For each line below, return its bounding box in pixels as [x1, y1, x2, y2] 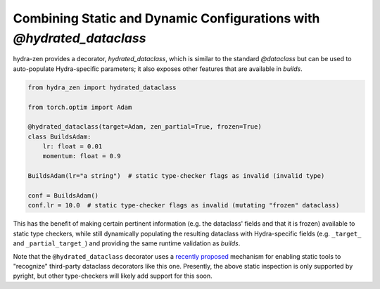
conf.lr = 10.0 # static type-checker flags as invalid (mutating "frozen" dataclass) [27, 201, 340, 210]
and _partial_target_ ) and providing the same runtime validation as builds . [13, 239, 241, 248]
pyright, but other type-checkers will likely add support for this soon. [13, 271, 213, 281]
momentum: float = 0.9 [42, 152, 121, 160]
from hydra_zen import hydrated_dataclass [27, 83, 177, 91]
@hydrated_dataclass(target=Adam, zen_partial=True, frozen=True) [27, 123, 262, 131]
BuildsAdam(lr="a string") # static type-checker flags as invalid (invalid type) [27, 172, 325, 180]
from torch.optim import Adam [27, 103, 132, 111]
